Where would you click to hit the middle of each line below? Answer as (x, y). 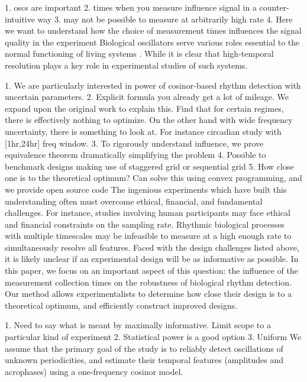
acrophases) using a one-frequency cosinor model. (94, 371)
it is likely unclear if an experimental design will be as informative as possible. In (152, 259)
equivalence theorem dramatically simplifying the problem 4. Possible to (135, 155)
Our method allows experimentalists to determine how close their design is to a (148, 294)
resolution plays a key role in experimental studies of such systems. (126, 65)
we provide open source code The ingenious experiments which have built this (146, 189)
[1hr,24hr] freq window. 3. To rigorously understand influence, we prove (134, 143)
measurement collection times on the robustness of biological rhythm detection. (148, 282)
